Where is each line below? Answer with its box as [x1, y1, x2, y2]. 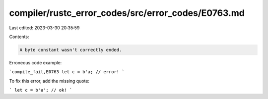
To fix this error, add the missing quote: [9, 78, 89, 84]
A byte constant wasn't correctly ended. [19, 47, 122, 52]
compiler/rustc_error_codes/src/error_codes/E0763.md [9, 7, 245, 18]
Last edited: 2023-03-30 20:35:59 [9, 25, 80, 31]
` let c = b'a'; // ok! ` [9, 87, 72, 93]
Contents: [9, 34, 29, 40]
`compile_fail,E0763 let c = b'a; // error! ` [9, 69, 125, 75]
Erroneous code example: [9, 59, 62, 65]
